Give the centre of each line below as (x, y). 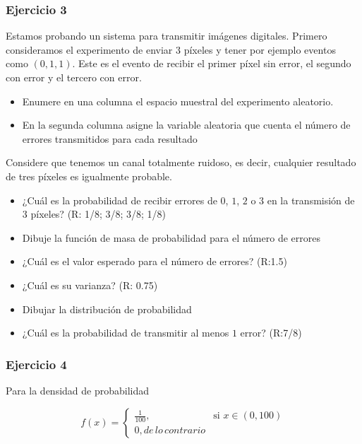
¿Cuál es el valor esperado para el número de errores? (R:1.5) (155, 261)
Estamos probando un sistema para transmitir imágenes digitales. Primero (167, 36)
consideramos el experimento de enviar (89, 49)
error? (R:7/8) (271, 333)
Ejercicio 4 (36, 364)
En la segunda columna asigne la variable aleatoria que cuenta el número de (186, 125)
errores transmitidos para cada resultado (110, 138)
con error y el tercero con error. (74, 77)
